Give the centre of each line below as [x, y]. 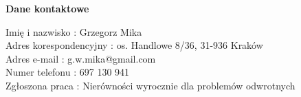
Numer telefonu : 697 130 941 [68, 72]
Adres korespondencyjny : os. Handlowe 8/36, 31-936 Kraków [134, 45]
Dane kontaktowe [47, 8]
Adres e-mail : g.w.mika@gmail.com [81, 58]
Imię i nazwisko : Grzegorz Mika [74, 31]
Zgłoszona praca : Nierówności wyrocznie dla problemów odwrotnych [150, 85]
